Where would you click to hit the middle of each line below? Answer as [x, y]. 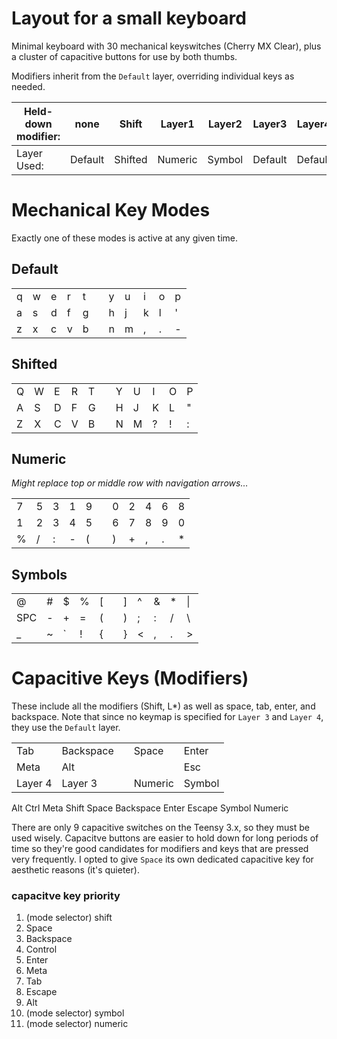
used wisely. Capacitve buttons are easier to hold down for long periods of [165, 838]
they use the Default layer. [66, 728]
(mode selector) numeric [77, 1024]
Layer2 [225, 124]
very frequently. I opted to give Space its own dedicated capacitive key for [162, 859]
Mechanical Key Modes [111, 210]
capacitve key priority [66, 895]
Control [41, 949]
